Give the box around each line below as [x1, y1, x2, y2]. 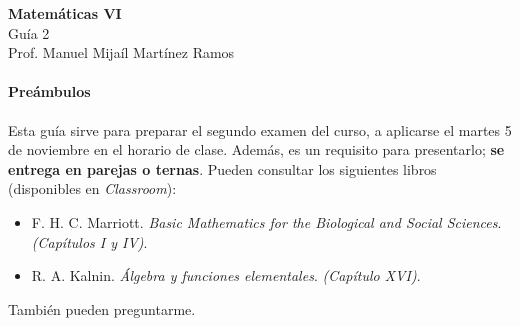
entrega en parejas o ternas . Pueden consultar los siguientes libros [8, 158, 437, 179]
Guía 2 [8, 22, 50, 43]
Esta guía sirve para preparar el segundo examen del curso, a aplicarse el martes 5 [8, 119, 512, 140]
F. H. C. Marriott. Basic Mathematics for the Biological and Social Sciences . [31, 211, 502, 232]
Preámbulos [8, 81, 91, 102]
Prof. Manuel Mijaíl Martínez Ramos [8, 42, 235, 63]
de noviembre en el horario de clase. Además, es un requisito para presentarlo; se [8, 139, 505, 160]
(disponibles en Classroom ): [8, 178, 177, 199]
